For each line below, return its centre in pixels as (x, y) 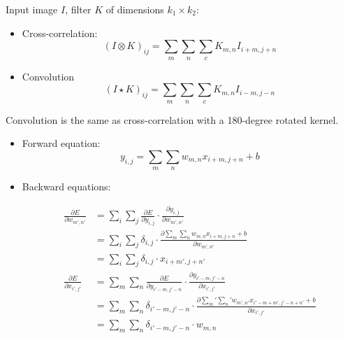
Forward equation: (61, 143)
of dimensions (135, 9)
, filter (78, 9)
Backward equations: (66, 186)
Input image (32, 9)
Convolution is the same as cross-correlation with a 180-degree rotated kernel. (172, 119)
